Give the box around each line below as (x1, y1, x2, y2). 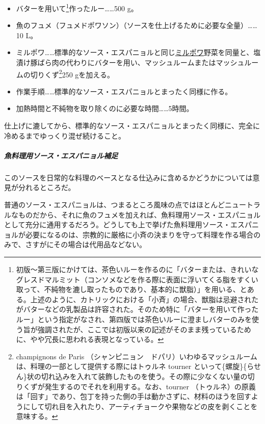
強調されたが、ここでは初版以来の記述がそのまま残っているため (37, 324, 251, 334)
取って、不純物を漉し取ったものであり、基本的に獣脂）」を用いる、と (16, 284, 247, 295)
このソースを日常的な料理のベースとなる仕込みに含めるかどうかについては (4, 172, 253, 182)
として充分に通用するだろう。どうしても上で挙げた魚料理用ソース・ (4, 219, 231, 230)
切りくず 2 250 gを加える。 (30, 67, 114, 79)
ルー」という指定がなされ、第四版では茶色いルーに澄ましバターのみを (16, 313, 252, 324)
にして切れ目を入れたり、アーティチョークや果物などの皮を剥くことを (23, 401, 258, 411)
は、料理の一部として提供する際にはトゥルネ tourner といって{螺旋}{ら (16, 361, 254, 372)
